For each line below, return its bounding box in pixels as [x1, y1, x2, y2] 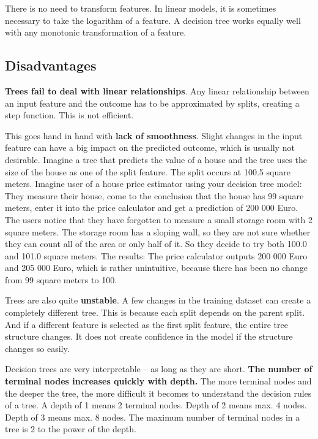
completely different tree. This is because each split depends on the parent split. [5, 306, 305, 319]
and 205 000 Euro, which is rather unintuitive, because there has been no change [5, 261, 308, 274]
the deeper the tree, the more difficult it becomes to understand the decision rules [5, 386, 312, 399]
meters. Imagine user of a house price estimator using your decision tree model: [5, 177, 302, 190]
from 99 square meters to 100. [5, 273, 117, 286]
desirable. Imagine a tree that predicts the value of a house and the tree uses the [5, 153, 307, 166]
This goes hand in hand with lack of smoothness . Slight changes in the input [5, 129, 303, 142]
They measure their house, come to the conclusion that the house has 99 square [5, 189, 304, 202]
